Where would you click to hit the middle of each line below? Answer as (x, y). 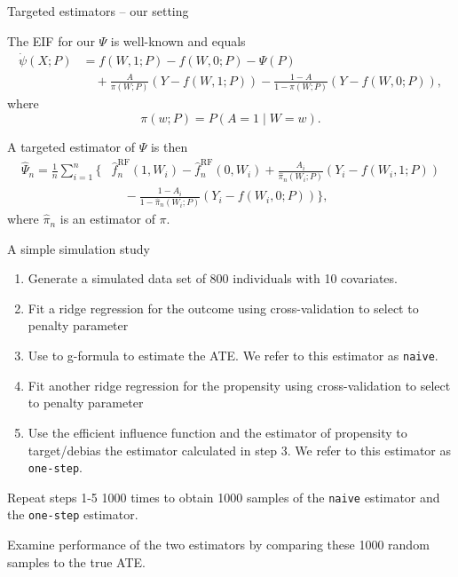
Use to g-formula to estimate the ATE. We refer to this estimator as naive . (233, 356)
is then (169, 146)
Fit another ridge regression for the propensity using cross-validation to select (239, 385)
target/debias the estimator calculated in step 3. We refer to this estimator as (240, 450)
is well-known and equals (178, 40)
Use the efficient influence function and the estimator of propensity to (217, 432)
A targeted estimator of (71, 146)
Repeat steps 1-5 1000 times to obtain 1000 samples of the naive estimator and (224, 497)
